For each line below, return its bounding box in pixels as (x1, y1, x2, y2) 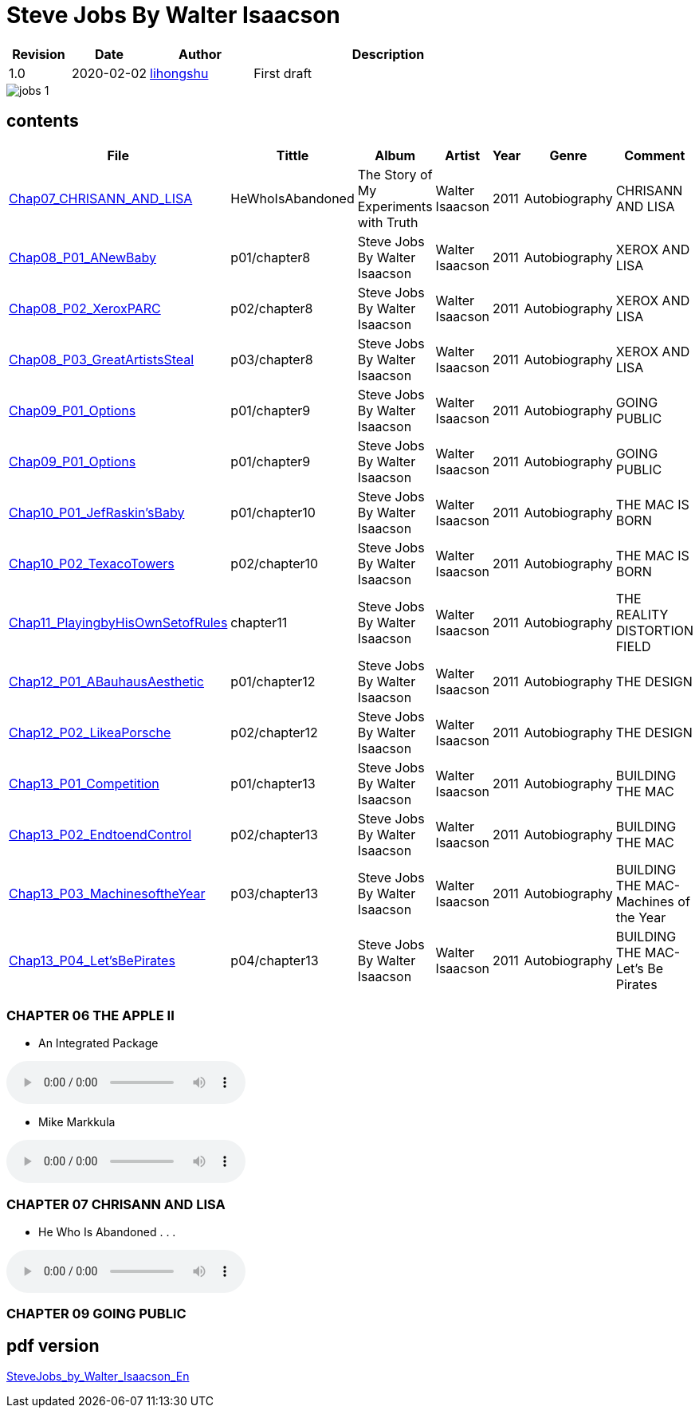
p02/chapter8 (230, 300, 313, 316)
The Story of (357, 166, 433, 183)
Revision (12, 45, 65, 62)
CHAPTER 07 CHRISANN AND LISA (6, 1196, 226, 1212)
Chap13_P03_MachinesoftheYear (9, 885, 206, 901)
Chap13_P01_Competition (9, 775, 159, 791)
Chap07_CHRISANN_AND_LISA (9, 190, 193, 206)
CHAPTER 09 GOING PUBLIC (6, 1306, 187, 1322)
